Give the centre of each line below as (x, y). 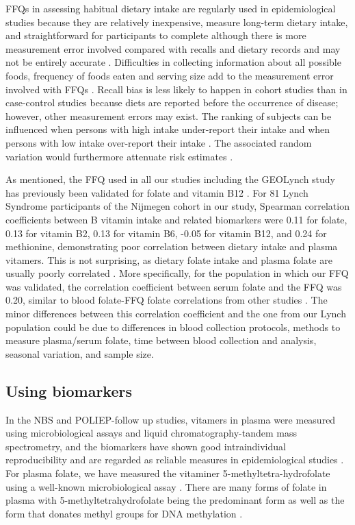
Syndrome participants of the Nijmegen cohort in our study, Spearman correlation (177, 206)
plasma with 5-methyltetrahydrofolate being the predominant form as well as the (175, 500)
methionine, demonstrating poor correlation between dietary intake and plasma (172, 246)
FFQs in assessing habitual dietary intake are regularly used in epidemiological (171, 8)
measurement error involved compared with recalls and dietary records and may (173, 48)
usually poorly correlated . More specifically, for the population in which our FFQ (177, 273)
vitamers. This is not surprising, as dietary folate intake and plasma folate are (169, 259)
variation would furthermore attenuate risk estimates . (119, 156)
